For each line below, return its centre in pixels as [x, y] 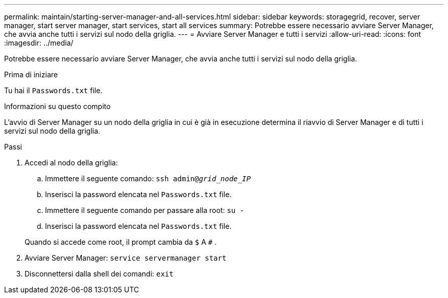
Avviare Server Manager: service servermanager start [126, 258]
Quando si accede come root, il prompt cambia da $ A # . [121, 242]
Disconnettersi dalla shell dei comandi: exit [99, 274]
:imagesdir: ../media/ [39, 43]
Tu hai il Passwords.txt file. [53, 90]
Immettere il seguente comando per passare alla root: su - [145, 210]
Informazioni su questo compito [58, 106]
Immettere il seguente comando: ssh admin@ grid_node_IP [148, 178]
